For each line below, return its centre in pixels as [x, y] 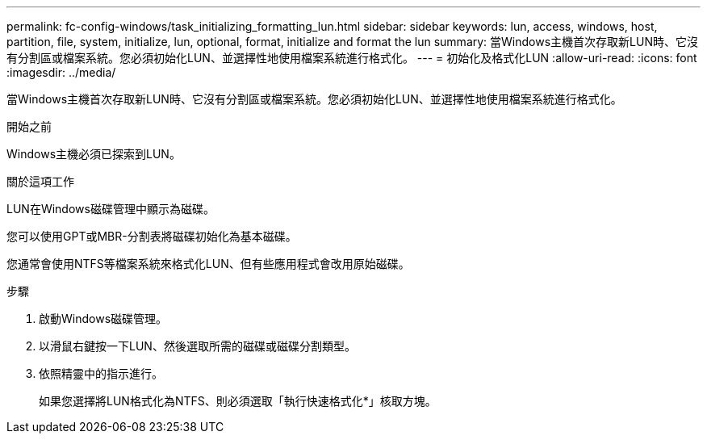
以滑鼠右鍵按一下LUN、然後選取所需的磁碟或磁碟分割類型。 [197, 346]
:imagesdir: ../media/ [61, 72]
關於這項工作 [40, 181]
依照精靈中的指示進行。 [101, 373]
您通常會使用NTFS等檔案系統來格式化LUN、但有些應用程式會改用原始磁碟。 [208, 264]
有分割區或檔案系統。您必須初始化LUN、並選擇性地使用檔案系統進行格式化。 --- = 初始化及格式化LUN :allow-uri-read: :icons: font [352, 58]
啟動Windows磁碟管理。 [103, 318]
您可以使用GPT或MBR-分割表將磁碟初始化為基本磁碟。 [152, 236]
